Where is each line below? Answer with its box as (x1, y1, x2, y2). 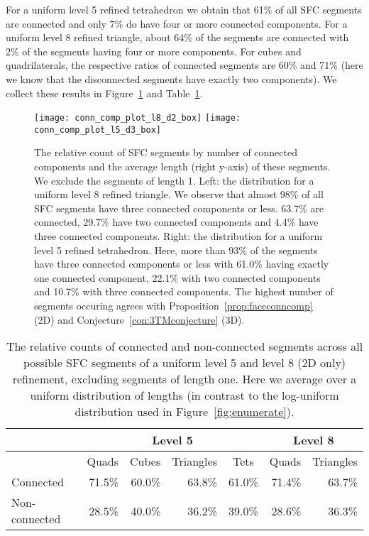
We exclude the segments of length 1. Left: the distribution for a (34, 173, 314, 187)
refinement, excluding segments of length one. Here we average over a (12, 371, 357, 388)
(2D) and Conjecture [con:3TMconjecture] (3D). (34, 312, 245, 327)
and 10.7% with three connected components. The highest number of (34, 284, 334, 299)
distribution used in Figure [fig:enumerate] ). (75, 403, 294, 420)
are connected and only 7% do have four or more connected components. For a (6, 16, 348, 31)
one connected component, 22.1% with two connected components (34, 270, 321, 285)
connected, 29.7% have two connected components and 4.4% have (34, 214, 319, 229)
